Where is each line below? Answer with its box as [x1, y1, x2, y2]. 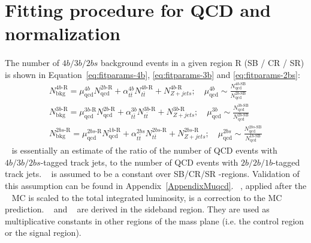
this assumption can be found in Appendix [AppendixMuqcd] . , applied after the [5, 179, 307, 191]
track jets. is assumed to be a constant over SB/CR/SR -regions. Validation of [5, 167, 300, 180]
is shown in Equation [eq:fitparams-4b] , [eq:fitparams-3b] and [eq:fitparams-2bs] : [5, 68, 300, 80]
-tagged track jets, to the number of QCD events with [40, 155, 238, 168]
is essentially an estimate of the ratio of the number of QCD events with [11, 144, 277, 157]
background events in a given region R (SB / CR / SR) [101, 56, 304, 69]
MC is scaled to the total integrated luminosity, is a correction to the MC [11, 191, 282, 203]
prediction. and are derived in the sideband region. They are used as [5, 203, 270, 215]
